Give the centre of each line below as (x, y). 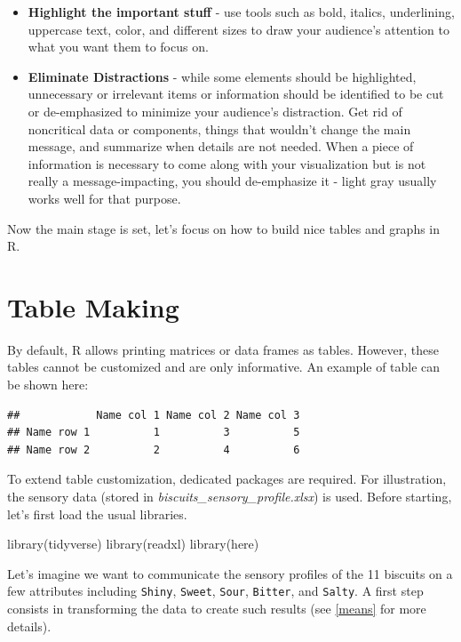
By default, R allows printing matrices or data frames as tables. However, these (223, 349)
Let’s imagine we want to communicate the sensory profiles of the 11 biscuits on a (230, 573)
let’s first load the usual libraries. (97, 514)
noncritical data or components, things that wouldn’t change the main (219, 128)
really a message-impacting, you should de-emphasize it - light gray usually (232, 181)
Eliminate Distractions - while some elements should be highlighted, (222, 76)
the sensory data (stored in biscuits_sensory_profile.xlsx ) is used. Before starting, (230, 496)
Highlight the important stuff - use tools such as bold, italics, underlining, (241, 12)
